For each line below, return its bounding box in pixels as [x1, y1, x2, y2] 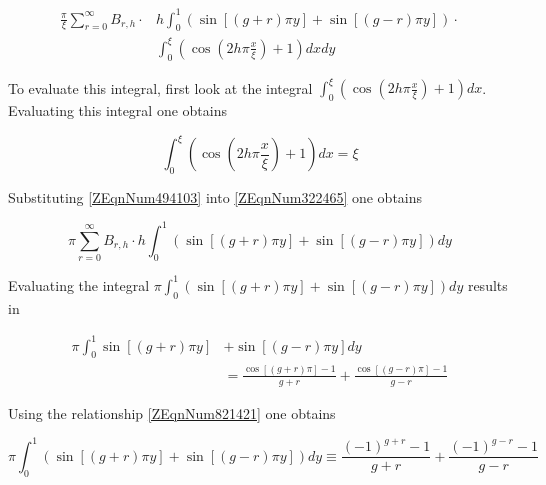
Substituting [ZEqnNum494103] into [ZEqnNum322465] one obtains [8, 186, 423, 207]
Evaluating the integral [8, 274, 150, 295]
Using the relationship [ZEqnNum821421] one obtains [8, 402, 336, 423]
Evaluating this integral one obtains [8, 99, 227, 120]
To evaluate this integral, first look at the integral [8, 77, 313, 98]
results [467, 274, 508, 295]
